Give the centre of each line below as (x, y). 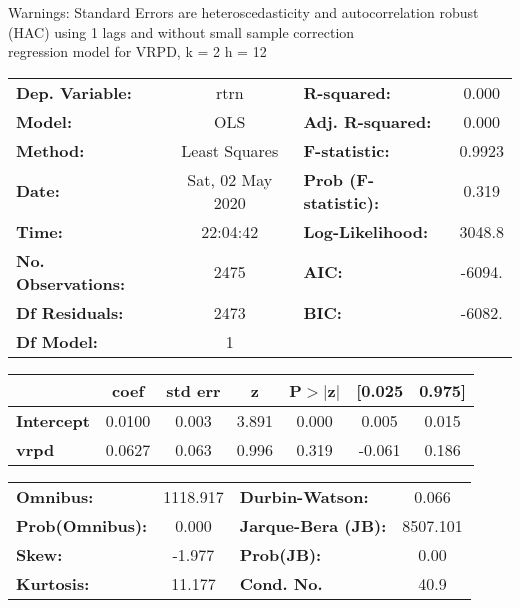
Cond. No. (281, 583)
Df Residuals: (70, 312)
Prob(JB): (280, 554)
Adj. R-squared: (367, 121)
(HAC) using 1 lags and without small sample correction (181, 31)
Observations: (71, 283)
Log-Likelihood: (366, 231)
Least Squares (230, 150)
